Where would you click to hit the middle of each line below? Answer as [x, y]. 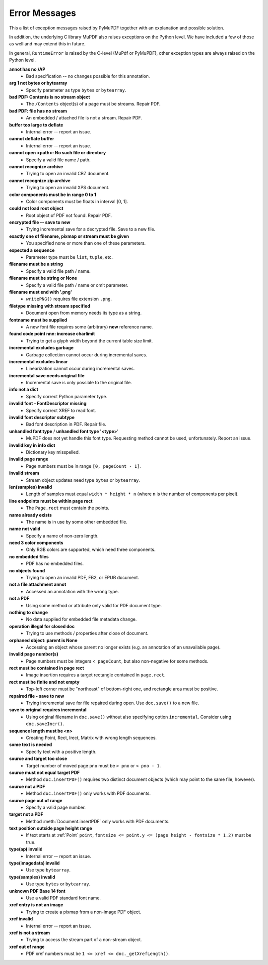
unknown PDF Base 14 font [37, 891]
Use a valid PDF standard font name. [64, 898]
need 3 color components [36, 543]
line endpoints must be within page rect [51, 501]
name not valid [25, 529]
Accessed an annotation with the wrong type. [72, 591]
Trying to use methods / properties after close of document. [87, 633]
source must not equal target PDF [44, 772]
